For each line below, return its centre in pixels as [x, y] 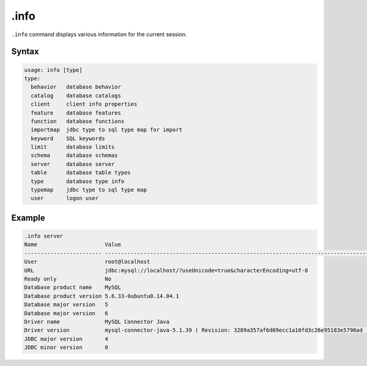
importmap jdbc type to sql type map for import [107, 130]
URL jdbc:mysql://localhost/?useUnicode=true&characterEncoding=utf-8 [166, 270]
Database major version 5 [66, 305]
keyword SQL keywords [68, 138]
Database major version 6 [66, 313]
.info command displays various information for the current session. [99, 34]
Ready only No [68, 279]
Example [28, 218]
